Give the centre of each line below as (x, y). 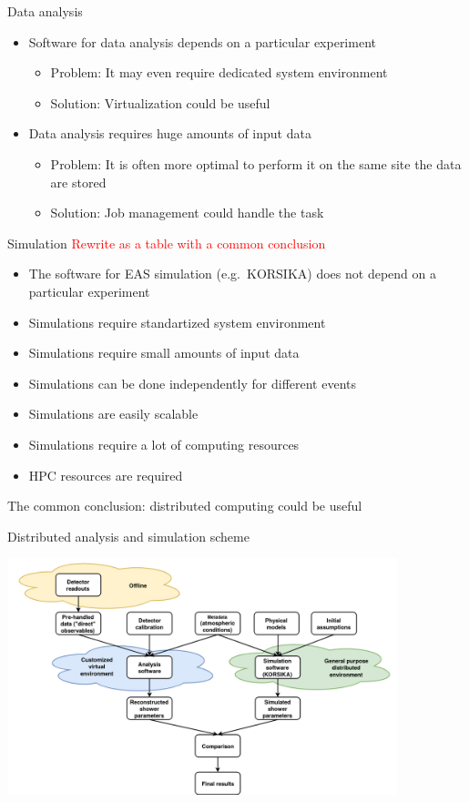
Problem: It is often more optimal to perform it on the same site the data (256, 163)
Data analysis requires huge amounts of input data (170, 133)
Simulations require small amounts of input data (164, 353)
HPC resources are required (106, 475)
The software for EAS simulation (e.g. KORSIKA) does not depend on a (232, 274)
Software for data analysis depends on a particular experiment (202, 41)
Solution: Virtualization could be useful (160, 102)
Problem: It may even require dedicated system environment (219, 72)
